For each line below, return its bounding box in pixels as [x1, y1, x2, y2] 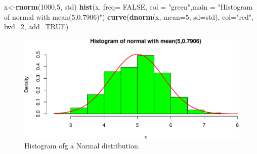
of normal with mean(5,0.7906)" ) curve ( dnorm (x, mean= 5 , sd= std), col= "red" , [4, 11, 254, 22]
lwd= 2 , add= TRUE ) [4, 21, 69, 32]
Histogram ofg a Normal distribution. [24, 140, 140, 151]
